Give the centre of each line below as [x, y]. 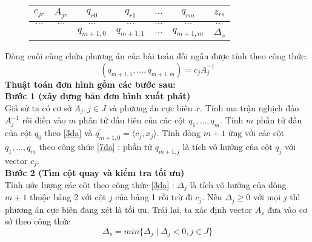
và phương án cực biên [151, 107]
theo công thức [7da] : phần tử [96, 146]
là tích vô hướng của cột [227, 146]
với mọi [267, 197]
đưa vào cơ [287, 209]
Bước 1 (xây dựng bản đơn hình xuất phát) [98, 96]
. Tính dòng [179, 133]
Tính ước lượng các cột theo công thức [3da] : [90, 184]
